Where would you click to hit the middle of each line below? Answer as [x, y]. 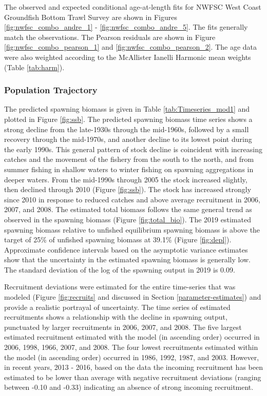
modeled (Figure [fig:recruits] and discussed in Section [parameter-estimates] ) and [133, 297]
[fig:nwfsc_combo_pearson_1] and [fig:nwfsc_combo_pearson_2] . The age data [130, 47]
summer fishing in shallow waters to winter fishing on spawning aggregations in [129, 169]
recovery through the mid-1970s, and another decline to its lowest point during [128, 139]
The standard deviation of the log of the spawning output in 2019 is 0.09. [120, 269]
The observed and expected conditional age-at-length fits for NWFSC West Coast [133, 7]
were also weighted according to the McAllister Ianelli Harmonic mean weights [128, 57]
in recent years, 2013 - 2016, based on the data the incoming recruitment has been [133, 367]
